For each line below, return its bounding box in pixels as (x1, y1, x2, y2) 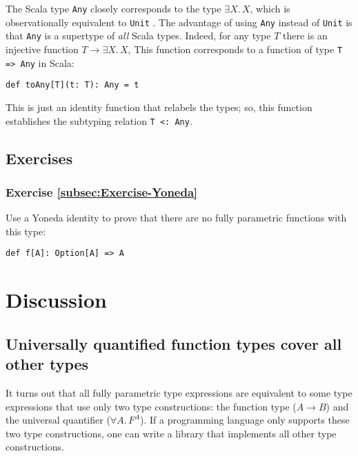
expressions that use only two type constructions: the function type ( (6, 399, 297, 413)
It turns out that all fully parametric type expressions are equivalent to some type (6, 386, 352, 399)
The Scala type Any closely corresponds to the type (6, 1, 221, 15)
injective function (6, 41, 79, 56)
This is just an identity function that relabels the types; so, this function (6, 99, 312, 114)
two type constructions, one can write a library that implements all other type (6, 426, 337, 440)
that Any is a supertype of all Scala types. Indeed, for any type (6, 28, 271, 43)
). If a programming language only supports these (140, 413, 350, 427)
